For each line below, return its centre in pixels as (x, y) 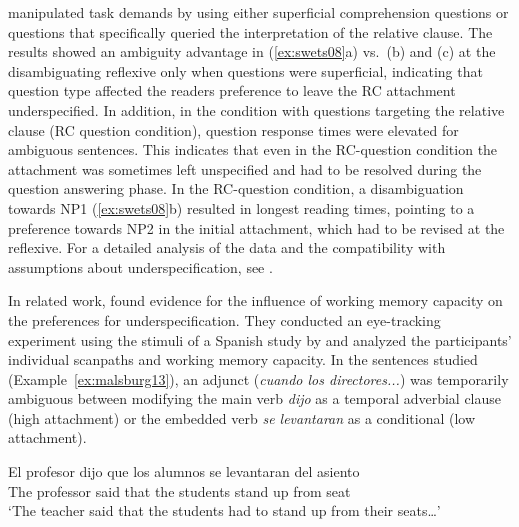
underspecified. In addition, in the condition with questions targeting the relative (256, 109)
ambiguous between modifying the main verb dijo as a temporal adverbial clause (255, 398)
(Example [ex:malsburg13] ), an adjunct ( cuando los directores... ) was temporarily (258, 378)
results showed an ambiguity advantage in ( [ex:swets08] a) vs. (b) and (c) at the (252, 51)
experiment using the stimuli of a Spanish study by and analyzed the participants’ (260, 339)
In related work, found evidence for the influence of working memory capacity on (255, 300)
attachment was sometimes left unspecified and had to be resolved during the (245, 168)
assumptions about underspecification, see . (140, 266)
